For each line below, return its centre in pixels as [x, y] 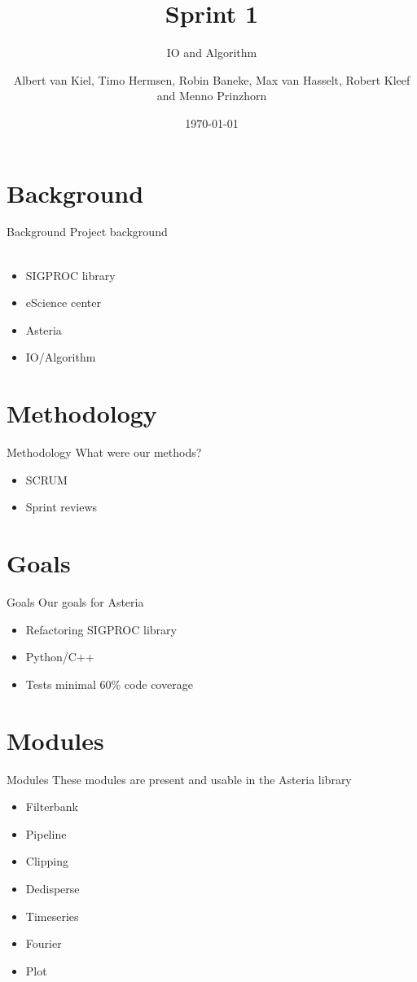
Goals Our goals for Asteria [75, 602]
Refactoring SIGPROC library [101, 629]
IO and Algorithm [212, 53]
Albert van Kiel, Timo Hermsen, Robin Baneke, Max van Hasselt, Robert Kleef [212, 79]
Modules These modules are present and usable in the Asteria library [179, 779]
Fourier [44, 943]
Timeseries [52, 916]
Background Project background [87, 232]
